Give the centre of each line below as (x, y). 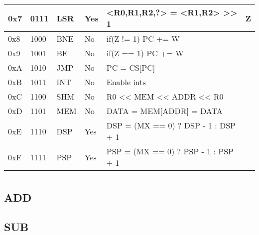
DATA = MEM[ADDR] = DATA (164, 111)
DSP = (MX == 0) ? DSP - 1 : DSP (171, 125)
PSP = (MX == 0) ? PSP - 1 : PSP (170, 151)
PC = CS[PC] (131, 67)
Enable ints (126, 82)
